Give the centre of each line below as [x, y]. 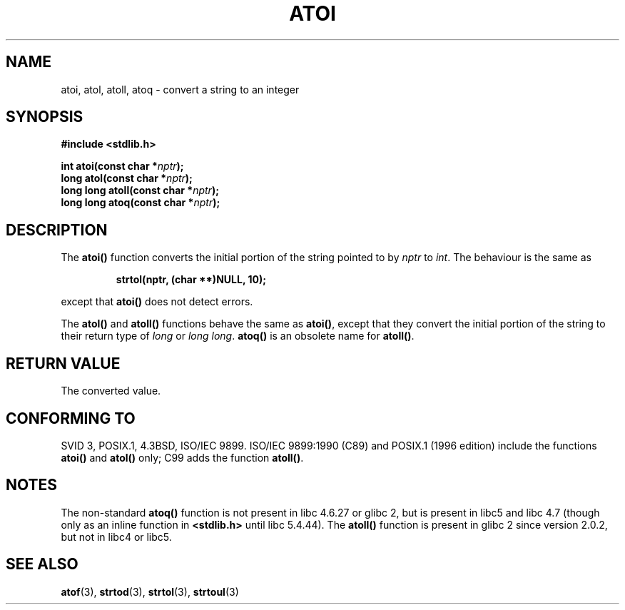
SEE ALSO [42, 564]
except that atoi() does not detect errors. [157, 302]
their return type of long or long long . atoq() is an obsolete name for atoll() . [238, 336]
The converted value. [111, 391]
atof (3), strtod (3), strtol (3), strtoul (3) [150, 591]
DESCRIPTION [57, 230]
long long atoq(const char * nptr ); [141, 203]
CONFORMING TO [71, 418]
